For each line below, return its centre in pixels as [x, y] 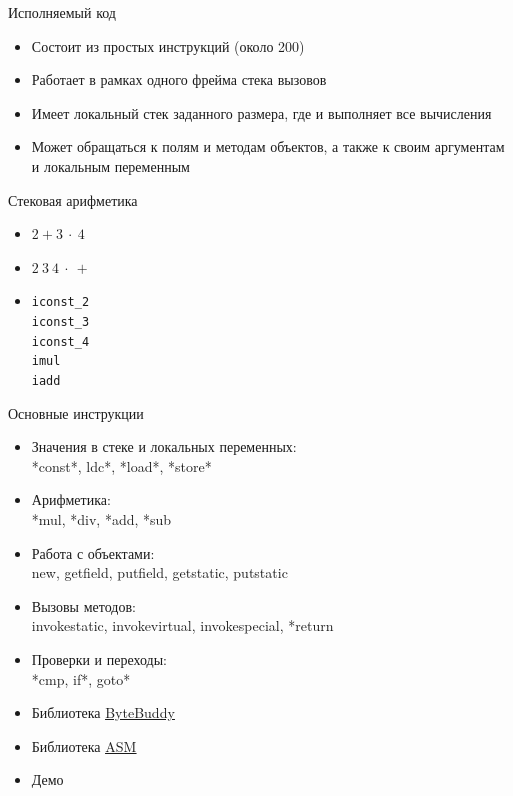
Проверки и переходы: [99, 658]
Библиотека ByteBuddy [103, 712]
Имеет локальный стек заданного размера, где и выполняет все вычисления [261, 112]
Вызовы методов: [83, 605]
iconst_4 [60, 341]
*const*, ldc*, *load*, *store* [121, 465]
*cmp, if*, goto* [81, 678]
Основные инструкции [76, 412]
